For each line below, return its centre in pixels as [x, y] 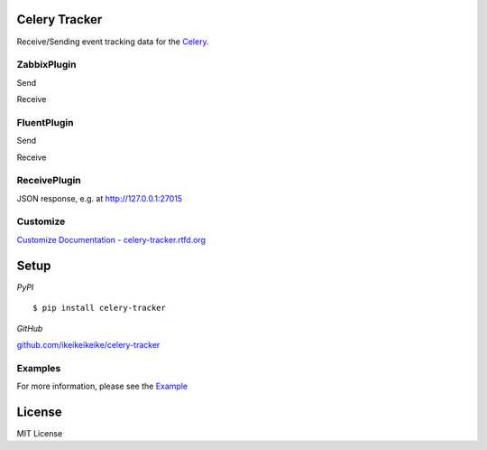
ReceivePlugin [49, 181]
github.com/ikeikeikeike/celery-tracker [88, 344]
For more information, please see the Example [102, 386]
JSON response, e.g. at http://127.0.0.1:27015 [100, 198]
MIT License [40, 433]
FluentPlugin [45, 122]
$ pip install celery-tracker [100, 308]
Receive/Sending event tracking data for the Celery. [113, 42]
